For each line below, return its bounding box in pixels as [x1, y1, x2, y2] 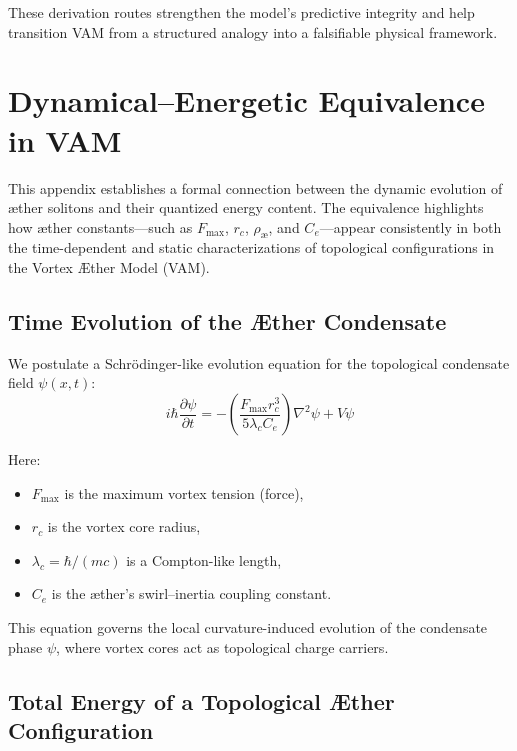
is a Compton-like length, [126, 549, 282, 570]
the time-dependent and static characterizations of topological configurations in [8, 237, 495, 258]
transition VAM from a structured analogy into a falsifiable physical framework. [8, 21, 498, 42]
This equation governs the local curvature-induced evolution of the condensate [8, 617, 488, 638]
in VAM [8, 119, 122, 160]
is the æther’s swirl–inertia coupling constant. [51, 583, 332, 604]
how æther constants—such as [8, 216, 193, 237]
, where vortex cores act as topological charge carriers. [56, 636, 389, 657]
